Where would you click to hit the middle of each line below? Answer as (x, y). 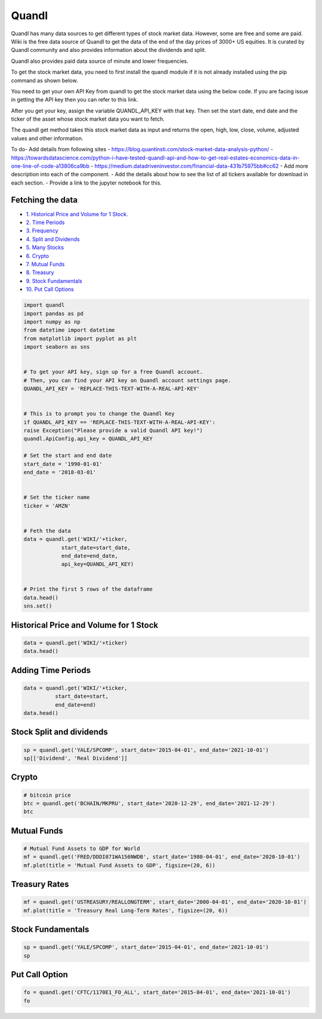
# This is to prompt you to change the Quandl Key (99, 414)
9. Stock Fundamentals (54, 281)
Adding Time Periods (51, 670)
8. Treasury (40, 272)
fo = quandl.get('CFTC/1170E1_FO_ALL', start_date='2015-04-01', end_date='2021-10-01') (157, 992)
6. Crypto (38, 256)
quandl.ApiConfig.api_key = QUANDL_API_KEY (88, 439)
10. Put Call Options (50, 289)
